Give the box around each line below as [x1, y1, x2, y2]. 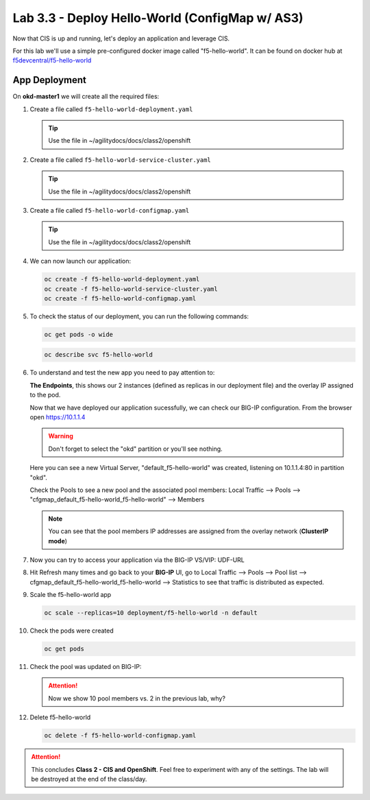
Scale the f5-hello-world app [29, 591, 112, 599]
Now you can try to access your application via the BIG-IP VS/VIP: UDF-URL [29, 556, 245, 564]
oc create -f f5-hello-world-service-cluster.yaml [44, 285, 219, 293]
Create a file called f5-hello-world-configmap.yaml [29, 206, 190, 214]
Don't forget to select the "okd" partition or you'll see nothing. [48, 445, 223, 453]
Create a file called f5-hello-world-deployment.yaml [29, 105, 193, 113]
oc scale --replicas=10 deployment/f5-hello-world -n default [44, 609, 258, 617]
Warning [48, 432, 73, 440]
